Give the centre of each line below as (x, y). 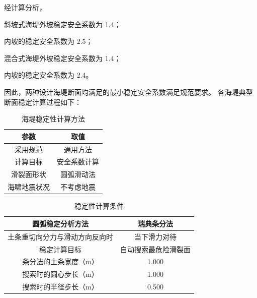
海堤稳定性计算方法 (53, 119)
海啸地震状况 (29, 187)
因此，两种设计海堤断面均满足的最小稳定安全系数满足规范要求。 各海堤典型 (128, 92)
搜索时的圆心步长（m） (60, 274)
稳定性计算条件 (99, 206)
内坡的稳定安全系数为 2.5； (49, 41)
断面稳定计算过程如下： (43, 102)
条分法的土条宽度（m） (60, 261)
